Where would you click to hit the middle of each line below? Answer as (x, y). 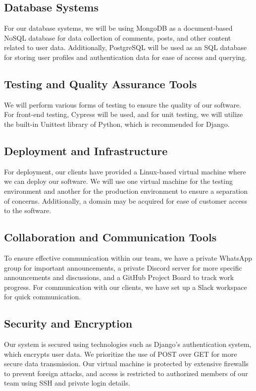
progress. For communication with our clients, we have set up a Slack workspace (126, 287)
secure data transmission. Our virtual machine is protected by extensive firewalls (126, 363)
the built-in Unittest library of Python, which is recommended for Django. (117, 124)
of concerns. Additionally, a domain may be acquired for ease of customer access (126, 200)
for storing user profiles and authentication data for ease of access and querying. (126, 57)
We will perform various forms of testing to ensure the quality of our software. (123, 104)
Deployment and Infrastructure (86, 150)
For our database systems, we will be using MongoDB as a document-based (118, 28)
